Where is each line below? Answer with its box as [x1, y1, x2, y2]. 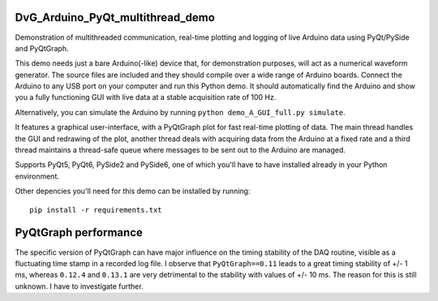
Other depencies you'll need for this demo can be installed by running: [15, 187, 251, 196]
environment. [15, 171, 60, 181]
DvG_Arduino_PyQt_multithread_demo [15, 11, 215, 24]
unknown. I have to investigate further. [15, 281, 144, 291]
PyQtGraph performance [15, 226, 144, 239]
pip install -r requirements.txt [29, 205, 162, 214]
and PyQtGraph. [15, 43, 69, 53]
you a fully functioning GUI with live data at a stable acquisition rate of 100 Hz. [15, 92, 277, 102]
